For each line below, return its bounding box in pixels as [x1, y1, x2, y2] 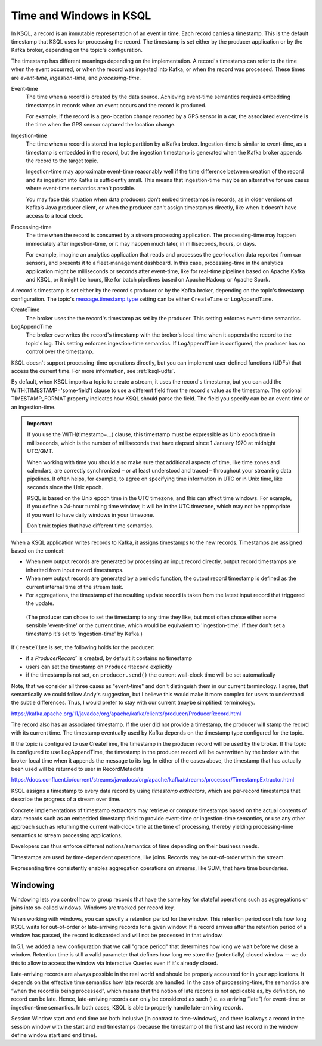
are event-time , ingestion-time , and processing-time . [11, 74, 141, 81]
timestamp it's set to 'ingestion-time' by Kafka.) [26, 630, 143, 637]
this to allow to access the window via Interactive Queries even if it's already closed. [11, 959, 218, 967]
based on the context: [11, 547, 65, 554]
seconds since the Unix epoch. [27, 483, 104, 490]
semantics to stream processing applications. [11, 831, 123, 838]
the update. [26, 600, 54, 607]
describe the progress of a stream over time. [11, 795, 121, 803]
